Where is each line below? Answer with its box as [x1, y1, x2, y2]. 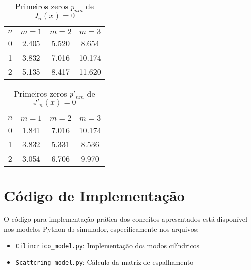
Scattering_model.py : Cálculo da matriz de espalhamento [15, 257, 194, 267]
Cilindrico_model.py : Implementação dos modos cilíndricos [15, 240, 200, 250]
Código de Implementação [4, 185, 185, 205]
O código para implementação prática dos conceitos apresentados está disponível [4, 214, 247, 224]
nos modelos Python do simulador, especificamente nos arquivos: [4, 223, 199, 234]
